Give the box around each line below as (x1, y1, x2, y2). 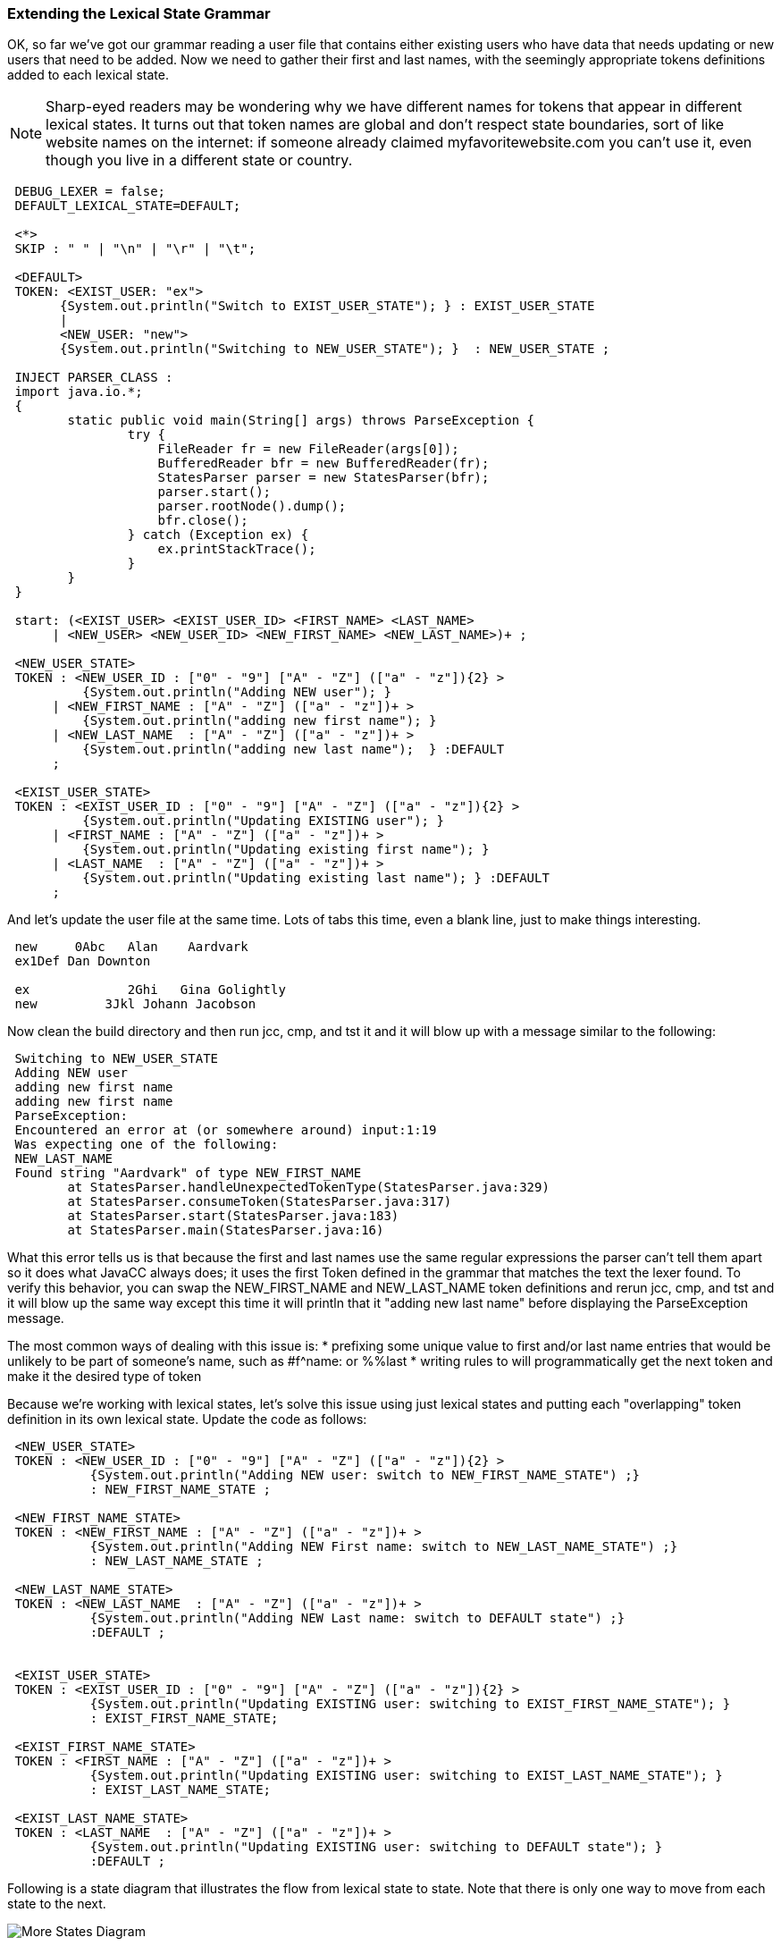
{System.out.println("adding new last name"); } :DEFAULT (82, 742, 505, 757)
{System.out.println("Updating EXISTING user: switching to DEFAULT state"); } (89, 1840, 663, 1855)
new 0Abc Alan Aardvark (14, 939, 248, 955)
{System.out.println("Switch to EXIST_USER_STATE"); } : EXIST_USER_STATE (60, 299, 595, 314)
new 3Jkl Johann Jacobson (14, 997, 256, 1012)
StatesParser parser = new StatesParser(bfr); (157, 470, 490, 485)
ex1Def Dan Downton (14, 954, 151, 969)
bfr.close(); (157, 513, 248, 528)
